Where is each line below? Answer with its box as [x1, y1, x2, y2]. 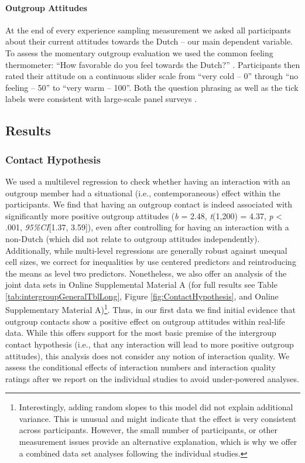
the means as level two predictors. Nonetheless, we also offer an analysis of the [5, 267, 287, 279]
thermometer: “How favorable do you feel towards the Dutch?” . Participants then [5, 58, 300, 70]
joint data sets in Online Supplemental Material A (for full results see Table [5, 278, 277, 291]
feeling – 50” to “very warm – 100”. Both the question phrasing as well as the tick [5, 81, 299, 93]
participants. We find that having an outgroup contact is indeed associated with [5, 198, 293, 210]
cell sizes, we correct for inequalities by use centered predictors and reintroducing [5, 256, 296, 268]
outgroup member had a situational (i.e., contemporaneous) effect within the [5, 186, 280, 199]
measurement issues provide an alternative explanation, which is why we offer [19, 435, 297, 448]
